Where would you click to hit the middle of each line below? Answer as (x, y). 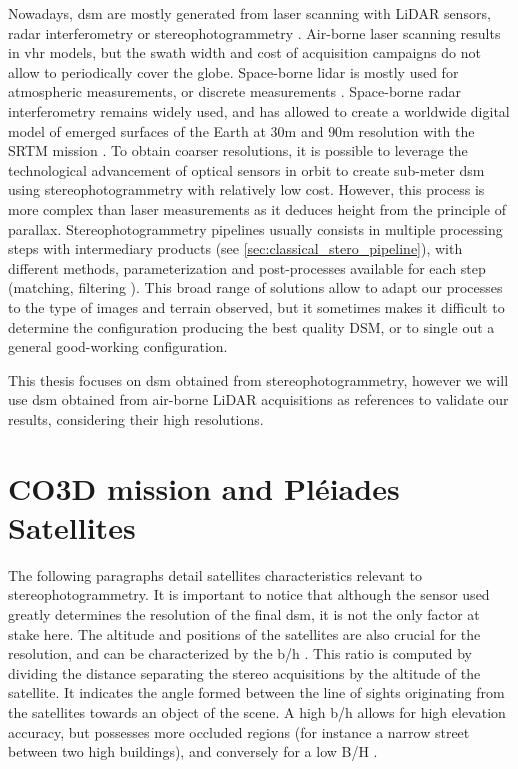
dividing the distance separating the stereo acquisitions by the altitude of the (244, 672)
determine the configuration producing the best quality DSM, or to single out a (251, 326)
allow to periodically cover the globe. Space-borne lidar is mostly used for (233, 71)
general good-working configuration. (118, 346)
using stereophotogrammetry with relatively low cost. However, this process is (246, 189)
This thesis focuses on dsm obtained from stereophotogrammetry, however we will (258, 379)
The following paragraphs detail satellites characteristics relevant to (215, 574)
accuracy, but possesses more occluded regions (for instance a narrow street (239, 731)
